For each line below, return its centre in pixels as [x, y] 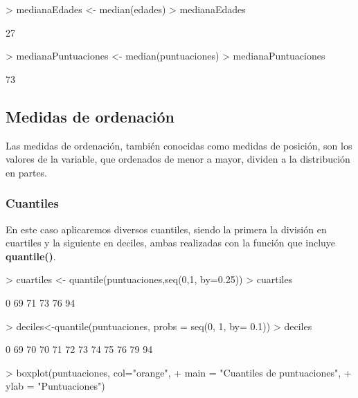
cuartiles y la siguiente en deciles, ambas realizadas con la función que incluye [171, 243]
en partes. [27, 172]
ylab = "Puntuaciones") [55, 386]
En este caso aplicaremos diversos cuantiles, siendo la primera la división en [166, 229]
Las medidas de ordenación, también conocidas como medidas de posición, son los [179, 145]
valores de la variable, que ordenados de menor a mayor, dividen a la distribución [178, 159]
